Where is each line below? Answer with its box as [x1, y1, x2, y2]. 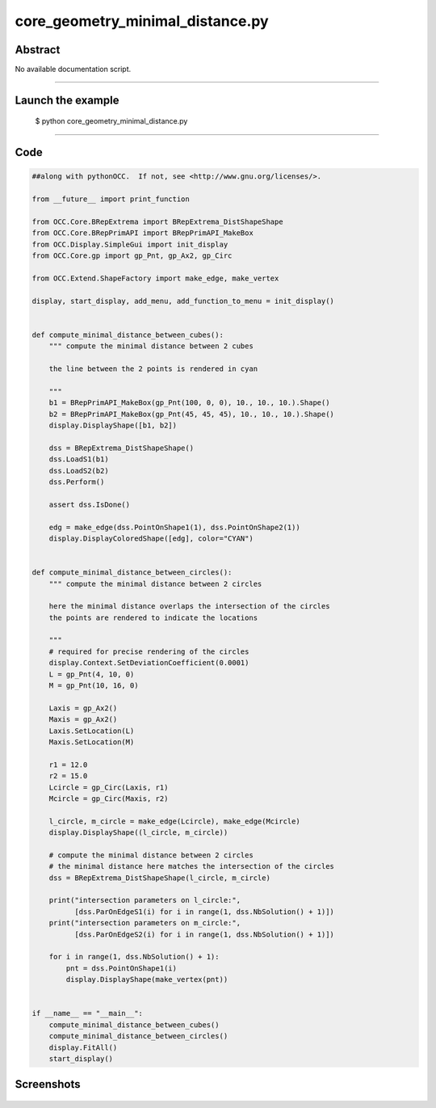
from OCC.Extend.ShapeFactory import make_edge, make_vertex [31, 273, 279, 283]
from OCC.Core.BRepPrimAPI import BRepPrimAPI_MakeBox [31, 229, 254, 238]
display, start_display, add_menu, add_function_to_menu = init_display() [31, 296, 335, 305]
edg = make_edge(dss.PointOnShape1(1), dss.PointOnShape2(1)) [48, 522, 300, 532]
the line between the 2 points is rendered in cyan [48, 364, 258, 373]
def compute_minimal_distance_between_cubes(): [31, 330, 224, 339]
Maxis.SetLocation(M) [48, 738, 135, 747]
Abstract [15, 43, 61, 57]
